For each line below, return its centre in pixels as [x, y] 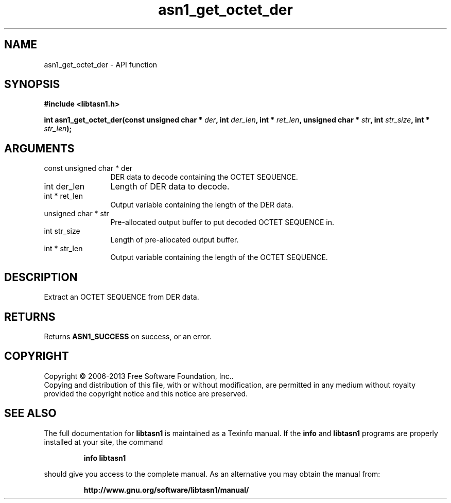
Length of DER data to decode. [170, 187]
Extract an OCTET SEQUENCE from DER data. [122, 297]
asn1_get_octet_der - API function [101, 64]
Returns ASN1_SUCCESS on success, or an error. [128, 336]
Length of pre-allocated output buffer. [175, 240]
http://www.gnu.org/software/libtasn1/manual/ [166, 490]
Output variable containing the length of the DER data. [202, 205]
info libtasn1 [105, 458]
